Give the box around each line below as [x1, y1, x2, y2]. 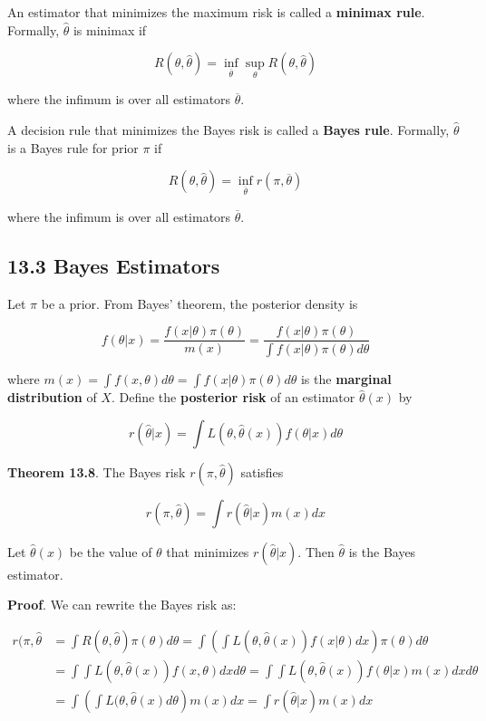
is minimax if [73, 20, 147, 39]
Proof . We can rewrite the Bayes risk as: [7, 595, 237, 614]
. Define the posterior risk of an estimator [111, 388, 355, 407]
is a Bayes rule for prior [7, 138, 139, 157]
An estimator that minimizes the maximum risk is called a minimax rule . [7, 3, 425, 21]
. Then [297, 542, 335, 561]
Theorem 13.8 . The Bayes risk [7, 462, 186, 481]
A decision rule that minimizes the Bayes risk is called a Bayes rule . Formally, [7, 120, 450, 139]
